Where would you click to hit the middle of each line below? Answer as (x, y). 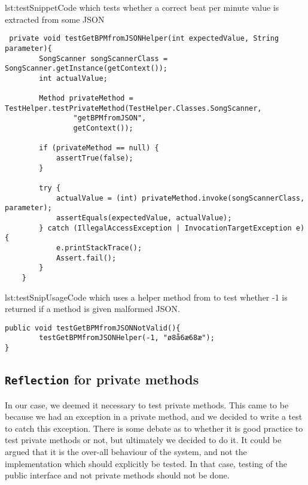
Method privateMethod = (86, 98)
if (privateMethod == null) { (99, 148)
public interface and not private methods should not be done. (117, 475)
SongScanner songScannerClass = (103, 58)
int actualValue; (73, 78)
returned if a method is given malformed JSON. (92, 309)
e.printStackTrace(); (99, 248)
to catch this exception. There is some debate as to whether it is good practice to (154, 428)
